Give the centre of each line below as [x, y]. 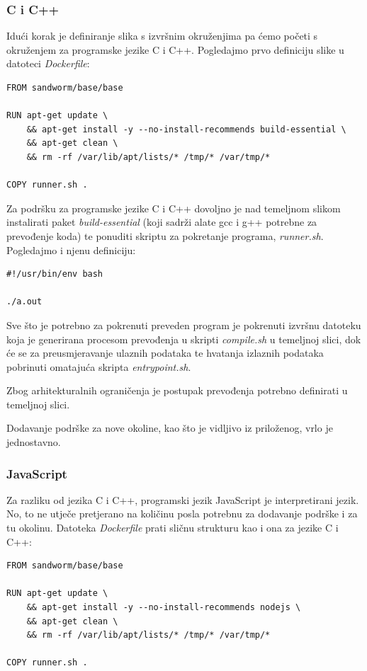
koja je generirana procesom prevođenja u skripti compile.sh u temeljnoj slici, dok [184, 339]
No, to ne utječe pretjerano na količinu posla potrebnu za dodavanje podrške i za [182, 514]
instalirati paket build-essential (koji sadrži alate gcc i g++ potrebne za [162, 222]
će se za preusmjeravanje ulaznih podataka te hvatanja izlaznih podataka [165, 353]
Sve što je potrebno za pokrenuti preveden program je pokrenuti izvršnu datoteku [184, 325]
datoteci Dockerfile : [48, 63]
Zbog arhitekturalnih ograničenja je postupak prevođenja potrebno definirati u [177, 390]
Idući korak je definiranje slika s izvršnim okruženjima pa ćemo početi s [162, 36]
